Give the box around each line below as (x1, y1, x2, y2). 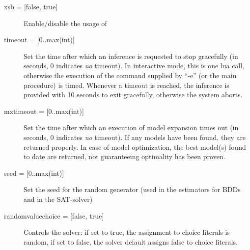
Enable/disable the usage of (24, 18, 107, 28)
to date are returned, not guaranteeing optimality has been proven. (24, 151, 225, 162)
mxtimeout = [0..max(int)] (4, 106, 84, 116)
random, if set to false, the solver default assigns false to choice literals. (24, 236, 238, 247)
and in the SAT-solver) (24, 194, 93, 204)
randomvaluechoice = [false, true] (4, 210, 104, 221)
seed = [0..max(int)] (4, 167, 64, 178)
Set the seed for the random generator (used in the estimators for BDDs (24, 184, 241, 194)
